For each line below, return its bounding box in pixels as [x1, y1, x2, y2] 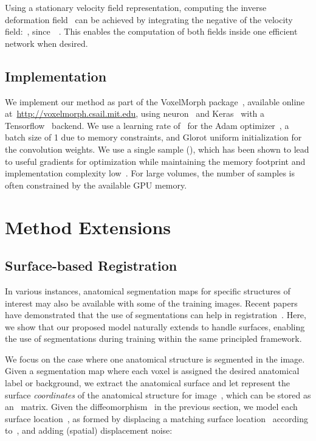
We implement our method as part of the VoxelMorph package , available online [5, 95, 305, 108]
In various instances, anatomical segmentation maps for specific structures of [5, 284, 290, 297]
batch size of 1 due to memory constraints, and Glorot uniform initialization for [5, 131, 302, 144]
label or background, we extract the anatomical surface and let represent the [5, 377, 290, 389]
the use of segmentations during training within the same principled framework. [5, 332, 302, 345]
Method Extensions [5, 214, 171, 239]
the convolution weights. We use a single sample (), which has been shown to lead [5, 142, 309, 155]
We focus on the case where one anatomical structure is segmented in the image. [5, 352, 305, 365]
